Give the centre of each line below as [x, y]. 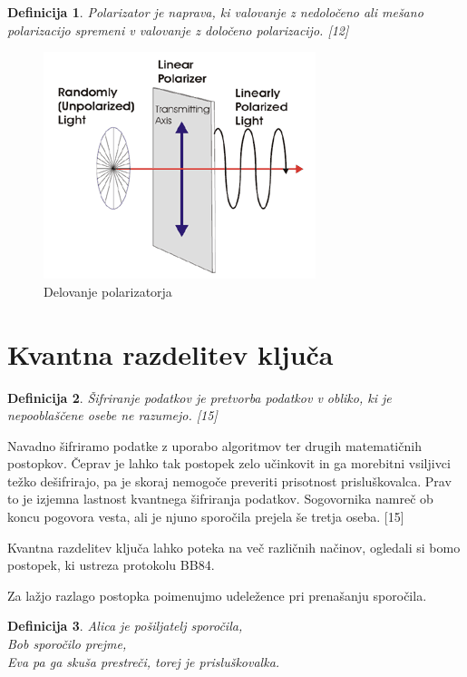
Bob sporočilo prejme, [67, 644]
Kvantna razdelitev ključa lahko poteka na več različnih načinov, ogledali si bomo [234, 547]
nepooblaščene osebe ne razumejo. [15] [112, 415]
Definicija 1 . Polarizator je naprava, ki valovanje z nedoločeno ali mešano [215, 12]
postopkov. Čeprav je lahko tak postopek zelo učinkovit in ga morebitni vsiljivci [229, 463]
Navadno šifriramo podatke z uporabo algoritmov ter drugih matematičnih [214, 445]
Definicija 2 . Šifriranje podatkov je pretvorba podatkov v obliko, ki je [199, 397]
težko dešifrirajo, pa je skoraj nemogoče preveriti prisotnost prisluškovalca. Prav [229, 481]
